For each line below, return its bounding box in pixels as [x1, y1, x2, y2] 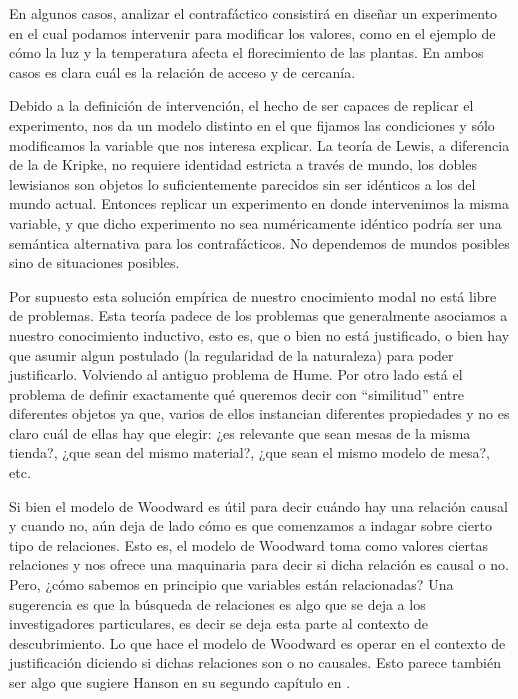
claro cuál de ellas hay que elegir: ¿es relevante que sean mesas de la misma [9, 422, 471, 443]
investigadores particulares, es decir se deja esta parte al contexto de [9, 613, 429, 634]
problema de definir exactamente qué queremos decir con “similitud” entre [9, 383, 464, 404]
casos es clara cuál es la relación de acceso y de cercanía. [9, 61, 356, 82]
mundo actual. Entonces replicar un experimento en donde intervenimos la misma [9, 193, 509, 214]
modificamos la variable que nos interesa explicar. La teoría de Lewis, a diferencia [9, 134, 510, 155]
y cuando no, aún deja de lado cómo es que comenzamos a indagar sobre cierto [9, 515, 492, 536]
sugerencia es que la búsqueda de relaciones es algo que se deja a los [9, 593, 426, 614]
